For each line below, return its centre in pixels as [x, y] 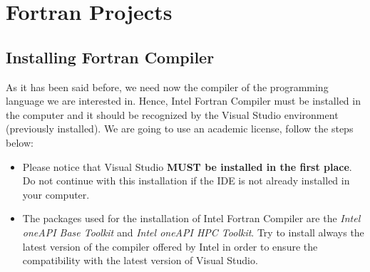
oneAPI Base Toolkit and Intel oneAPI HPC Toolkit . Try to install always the [193, 232]
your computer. [56, 194]
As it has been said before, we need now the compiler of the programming [167, 87]
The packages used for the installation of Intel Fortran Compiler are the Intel [191, 218]
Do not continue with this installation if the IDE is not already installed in [186, 181]
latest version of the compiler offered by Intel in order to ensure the [170, 246]
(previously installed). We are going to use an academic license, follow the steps [180, 129]
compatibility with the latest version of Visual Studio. [140, 260]
